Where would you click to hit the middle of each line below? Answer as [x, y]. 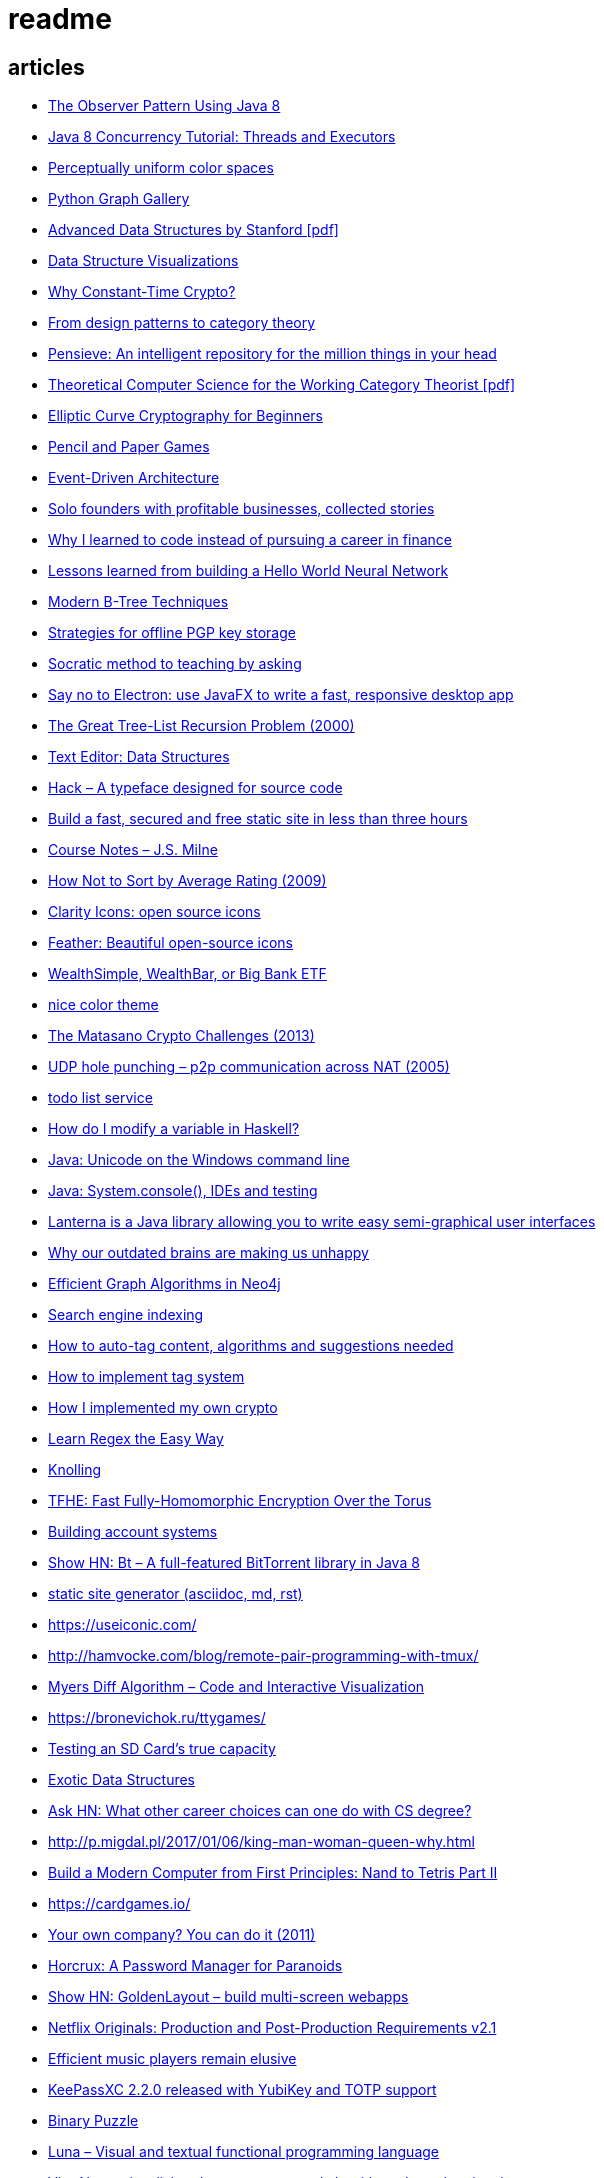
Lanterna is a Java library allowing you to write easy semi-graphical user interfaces [322, 1222]
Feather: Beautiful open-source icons [170, 943]
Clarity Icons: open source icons [154, 912]
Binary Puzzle [93, 2121]
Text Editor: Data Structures [139, 757]
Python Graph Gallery [119, 199]
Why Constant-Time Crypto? [142, 292]
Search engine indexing [126, 1315]
